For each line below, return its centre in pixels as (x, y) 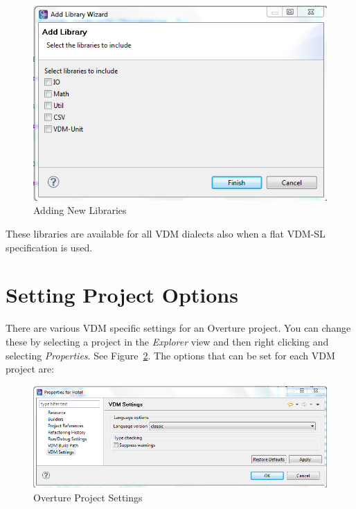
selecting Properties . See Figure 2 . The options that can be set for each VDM (170, 355)
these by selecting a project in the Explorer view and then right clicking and (167, 341)
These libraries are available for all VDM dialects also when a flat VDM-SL (166, 234)
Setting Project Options (122, 295)
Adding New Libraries (80, 210)
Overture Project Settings (88, 497)
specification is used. (49, 247)
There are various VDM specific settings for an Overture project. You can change (178, 328)
